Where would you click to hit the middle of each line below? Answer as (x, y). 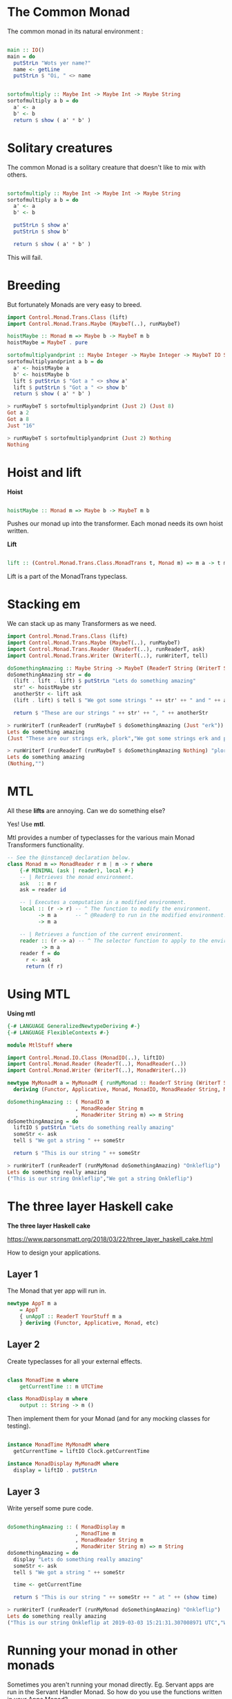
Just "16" (21, 426)
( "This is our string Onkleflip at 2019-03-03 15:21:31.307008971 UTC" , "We (118, 1623)
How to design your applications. (54, 1253)
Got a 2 (18, 413)
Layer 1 (23, 1274)
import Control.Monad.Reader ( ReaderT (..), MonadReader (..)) (97, 1064)
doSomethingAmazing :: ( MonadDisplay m (66, 1527)
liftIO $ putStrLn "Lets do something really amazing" (94, 1128)
